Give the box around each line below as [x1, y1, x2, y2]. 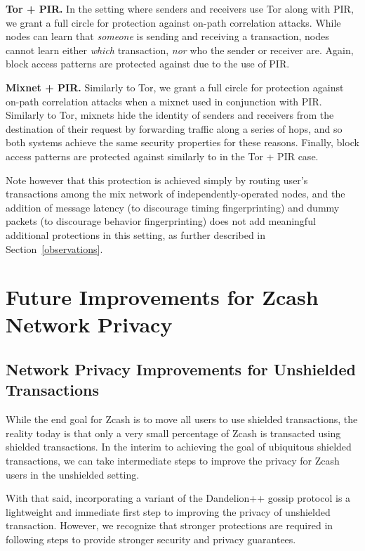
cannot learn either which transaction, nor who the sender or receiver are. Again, [6, 42, 354, 57]
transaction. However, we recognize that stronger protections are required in [6, 518, 333, 533]
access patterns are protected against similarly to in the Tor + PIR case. [6, 148, 319, 163]
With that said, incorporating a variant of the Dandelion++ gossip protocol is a [6, 491, 351, 505]
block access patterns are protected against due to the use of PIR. [6, 56, 290, 71]
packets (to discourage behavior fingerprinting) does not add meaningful [6, 214, 316, 228]
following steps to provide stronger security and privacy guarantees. [6, 532, 296, 546]
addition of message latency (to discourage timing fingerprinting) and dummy [6, 200, 340, 214]
